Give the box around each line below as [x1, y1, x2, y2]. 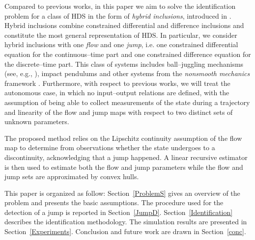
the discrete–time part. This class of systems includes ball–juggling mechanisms [4, 58, 244, 69]
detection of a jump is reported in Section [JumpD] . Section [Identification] [4, 207, 233, 217]
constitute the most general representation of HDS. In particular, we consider [4, 29, 237, 40]
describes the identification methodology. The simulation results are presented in [4, 216, 247, 227]
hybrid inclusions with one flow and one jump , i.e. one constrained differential [4, 39, 238, 50]
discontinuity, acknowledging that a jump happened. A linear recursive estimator [4, 152, 248, 162]
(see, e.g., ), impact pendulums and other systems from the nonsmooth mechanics [4, 68, 250, 79]
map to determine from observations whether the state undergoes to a [4, 142, 215, 153]
